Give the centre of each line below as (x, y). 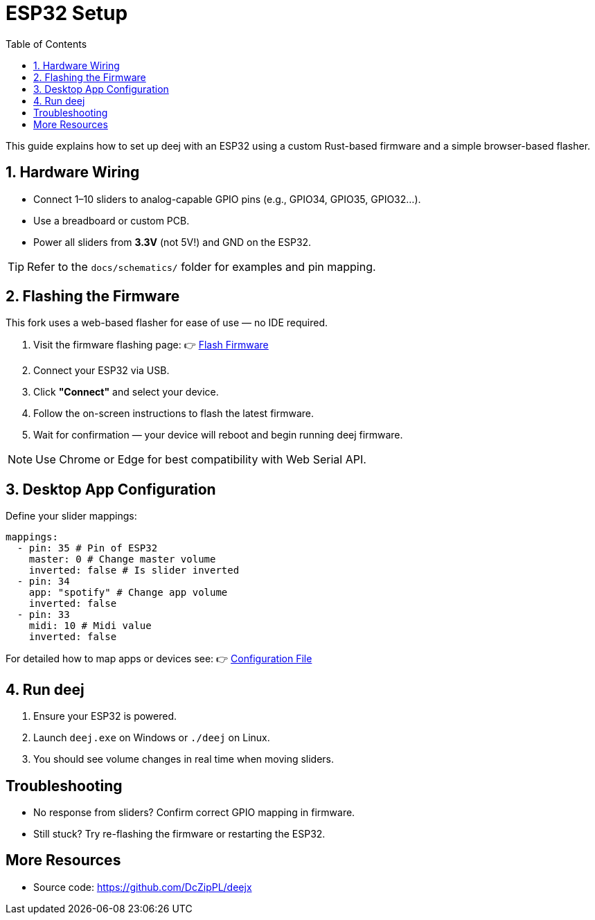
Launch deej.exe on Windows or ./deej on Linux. (152, 738)
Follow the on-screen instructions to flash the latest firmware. (174, 414)
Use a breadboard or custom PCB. (112, 220)
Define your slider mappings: (71, 516)
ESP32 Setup (67, 13)
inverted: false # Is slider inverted (134, 570)
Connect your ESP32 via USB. (101, 371)
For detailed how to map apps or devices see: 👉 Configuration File (159, 659)
